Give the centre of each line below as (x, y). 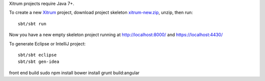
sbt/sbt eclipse (37, 55)
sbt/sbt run (32, 24)
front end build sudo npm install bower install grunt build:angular (74, 73)
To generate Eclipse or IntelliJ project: (47, 43)
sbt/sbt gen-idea (39, 62)
